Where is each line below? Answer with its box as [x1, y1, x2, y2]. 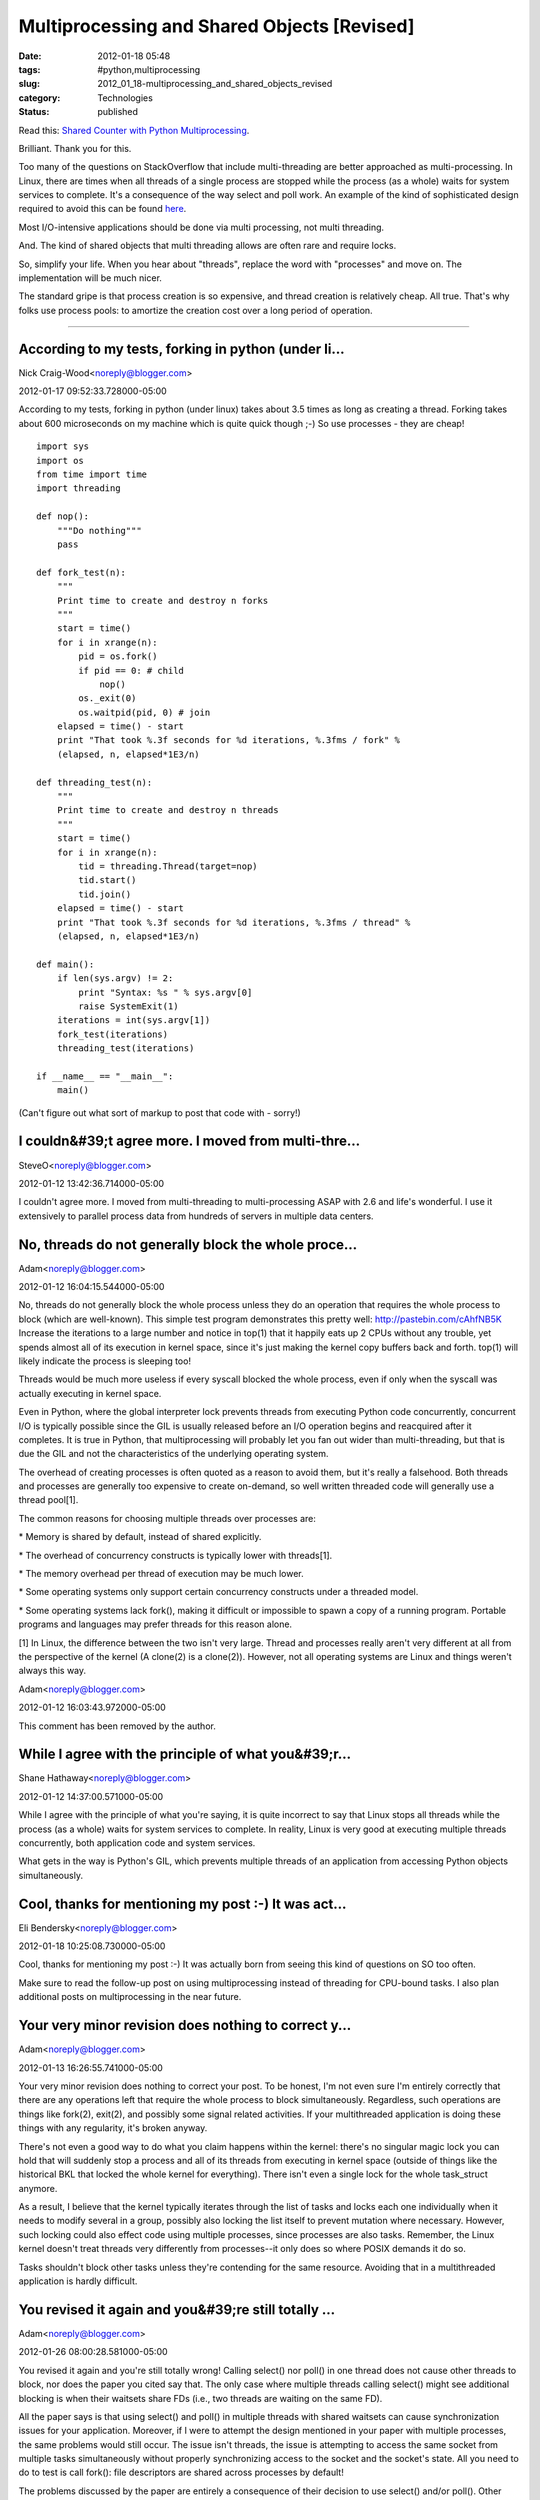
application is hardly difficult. [18, 2275, 138, 2287]
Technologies [97, 91, 154, 104]
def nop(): [36, 511, 90, 522]
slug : [18, 78, 40, 90]
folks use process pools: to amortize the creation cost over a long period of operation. [18, 304, 374, 316]
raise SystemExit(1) [78, 1000, 179, 1012]
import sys [36, 441, 90, 452]
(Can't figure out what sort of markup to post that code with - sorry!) [18, 1106, 302, 1119]
